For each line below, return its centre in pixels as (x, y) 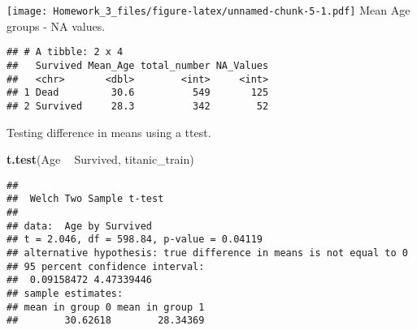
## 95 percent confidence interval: (106, 266)
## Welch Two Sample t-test (85, 199)
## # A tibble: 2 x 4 (65, 52)
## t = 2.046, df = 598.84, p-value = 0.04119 (135, 240)
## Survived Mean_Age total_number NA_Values (138, 65)
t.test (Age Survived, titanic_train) (100, 159)
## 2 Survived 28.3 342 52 (138, 106)
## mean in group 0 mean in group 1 (106, 307)
